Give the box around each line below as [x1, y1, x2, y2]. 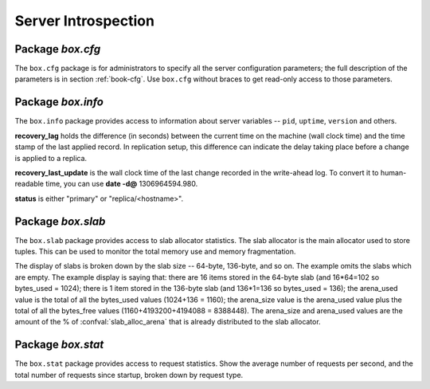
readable [14, 179, 44, 189]
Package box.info [14, 96, 104, 109]
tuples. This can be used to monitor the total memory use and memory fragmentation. [14, 247, 296, 256]
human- [380, 167, 407, 177]
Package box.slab [14, 214, 106, 228]
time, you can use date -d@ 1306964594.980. [45, 179, 198, 189]
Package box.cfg [14, 42, 101, 56]
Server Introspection [14, 12, 155, 29]
